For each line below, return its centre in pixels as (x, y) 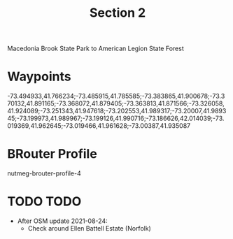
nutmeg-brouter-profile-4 (44, 173)
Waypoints (39, 77)
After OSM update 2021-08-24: (62, 221)
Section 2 (118, 13)
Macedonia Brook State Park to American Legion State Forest (96, 49)
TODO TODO (44, 202)
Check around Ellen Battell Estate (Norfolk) (90, 228)
